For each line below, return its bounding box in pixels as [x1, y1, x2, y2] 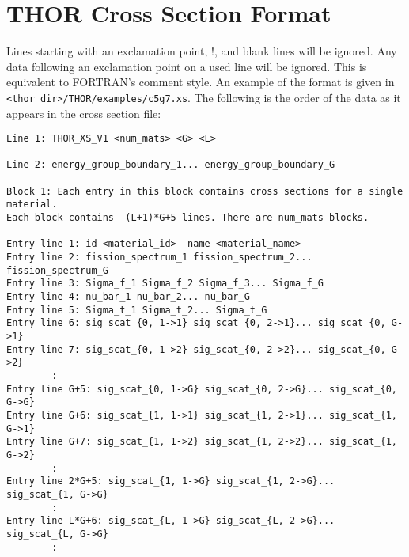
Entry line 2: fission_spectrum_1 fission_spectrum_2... [6, 252, 312, 263]
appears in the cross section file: [6, 104, 161, 121]
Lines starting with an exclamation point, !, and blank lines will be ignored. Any [6, 43, 397, 59]
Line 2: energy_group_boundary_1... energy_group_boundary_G [6, 159, 335, 171]
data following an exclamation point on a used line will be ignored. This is [6, 58, 367, 74]
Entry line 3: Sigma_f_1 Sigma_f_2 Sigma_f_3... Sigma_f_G [6, 278, 324, 290]
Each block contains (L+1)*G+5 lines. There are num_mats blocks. [6, 212, 369, 224]
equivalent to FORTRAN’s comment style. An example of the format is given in [6, 74, 395, 90]
